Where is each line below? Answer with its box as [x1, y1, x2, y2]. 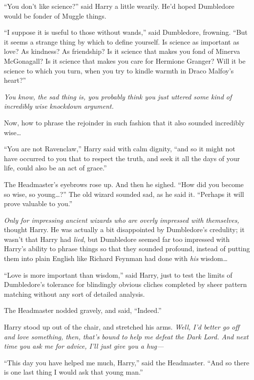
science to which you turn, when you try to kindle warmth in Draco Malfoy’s [4, 65, 234, 75]
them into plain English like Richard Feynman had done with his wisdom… [4, 253, 228, 263]
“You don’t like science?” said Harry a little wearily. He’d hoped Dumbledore [4, 1, 234, 11]
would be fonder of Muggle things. [4, 10, 106, 21]
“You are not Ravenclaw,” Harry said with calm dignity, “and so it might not [4, 143, 235, 154]
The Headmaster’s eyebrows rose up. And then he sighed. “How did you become [4, 179, 244, 189]
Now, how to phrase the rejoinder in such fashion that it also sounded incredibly [4, 117, 245, 127]
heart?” [4, 75, 26, 85]
